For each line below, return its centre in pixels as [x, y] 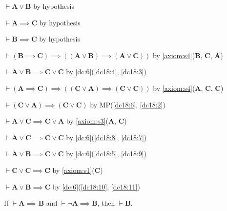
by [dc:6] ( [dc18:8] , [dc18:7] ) [106, 137]
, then [106, 203]
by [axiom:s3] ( [87, 121]
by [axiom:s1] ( [73, 170]
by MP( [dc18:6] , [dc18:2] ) [128, 104]
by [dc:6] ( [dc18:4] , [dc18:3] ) [106, 72]
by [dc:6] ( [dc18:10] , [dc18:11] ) [96, 186]
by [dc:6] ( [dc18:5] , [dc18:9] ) [106, 154]
